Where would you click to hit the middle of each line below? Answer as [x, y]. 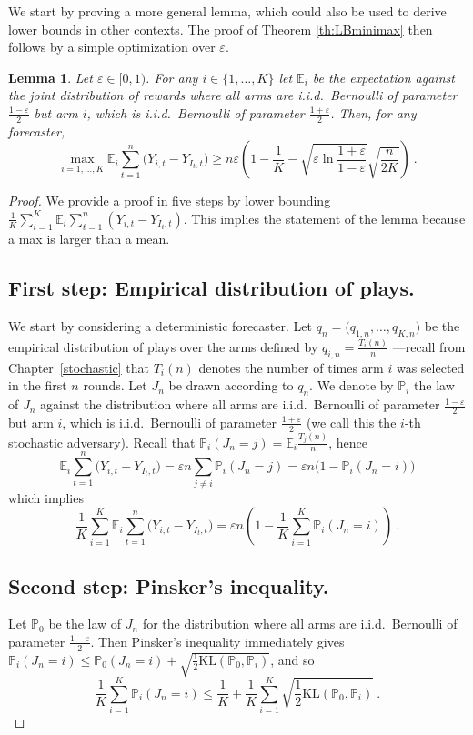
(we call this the [351, 422]
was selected [430, 367]
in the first [38, 385]
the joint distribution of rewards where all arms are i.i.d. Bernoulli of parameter [233, 95]
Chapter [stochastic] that [79, 367]
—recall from [429, 346]
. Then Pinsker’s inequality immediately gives [217, 641]
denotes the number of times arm [291, 367]
